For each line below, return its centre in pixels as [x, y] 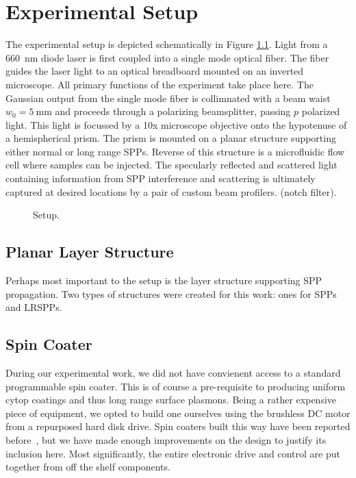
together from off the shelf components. [88, 467]
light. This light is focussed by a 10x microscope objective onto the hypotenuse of [176, 124]
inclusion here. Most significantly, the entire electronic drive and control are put [173, 453]
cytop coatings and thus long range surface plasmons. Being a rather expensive [171, 400]
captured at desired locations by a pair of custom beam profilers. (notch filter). [171, 191]
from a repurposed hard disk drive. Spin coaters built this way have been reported [178, 426]
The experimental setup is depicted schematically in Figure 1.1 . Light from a [167, 44]
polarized [321, 111]
